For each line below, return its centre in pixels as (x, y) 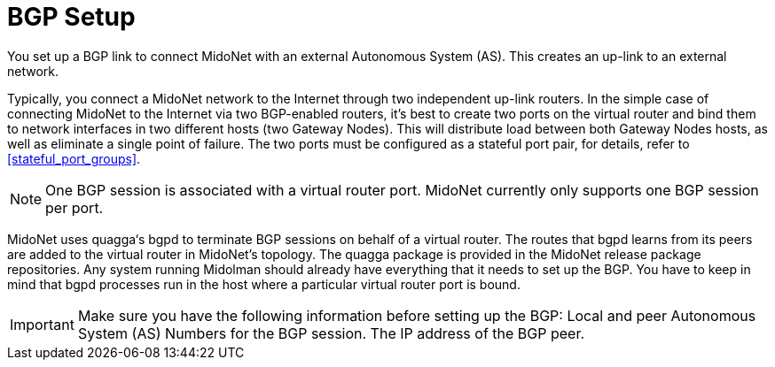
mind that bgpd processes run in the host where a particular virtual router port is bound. (264, 284)
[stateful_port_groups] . (74, 158)
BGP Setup (71, 17)
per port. (74, 207)
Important (42, 324)
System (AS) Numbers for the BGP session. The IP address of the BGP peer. (331, 333)
